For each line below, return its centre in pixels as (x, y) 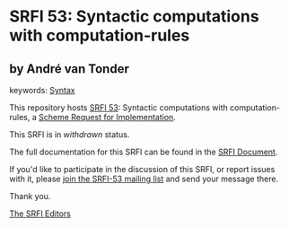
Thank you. (30, 196)
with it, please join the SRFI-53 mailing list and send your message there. (144, 179)
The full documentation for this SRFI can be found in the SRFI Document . (144, 152)
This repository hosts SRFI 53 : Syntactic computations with (119, 108)
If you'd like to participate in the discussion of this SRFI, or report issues (142, 169)
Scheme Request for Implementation (106, 117)
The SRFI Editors (40, 214)
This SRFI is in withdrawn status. (70, 135)
